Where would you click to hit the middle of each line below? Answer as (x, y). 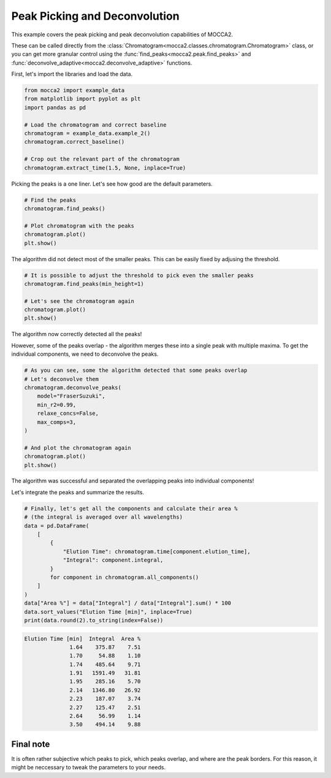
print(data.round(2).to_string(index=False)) (94, 620)
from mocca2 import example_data (74, 90)
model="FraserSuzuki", (71, 396)
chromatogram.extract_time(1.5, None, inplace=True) (105, 168)
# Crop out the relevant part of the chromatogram (102, 159)
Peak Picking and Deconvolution (96, 16)
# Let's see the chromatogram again (79, 301)
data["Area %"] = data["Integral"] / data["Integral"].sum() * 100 (128, 603)
